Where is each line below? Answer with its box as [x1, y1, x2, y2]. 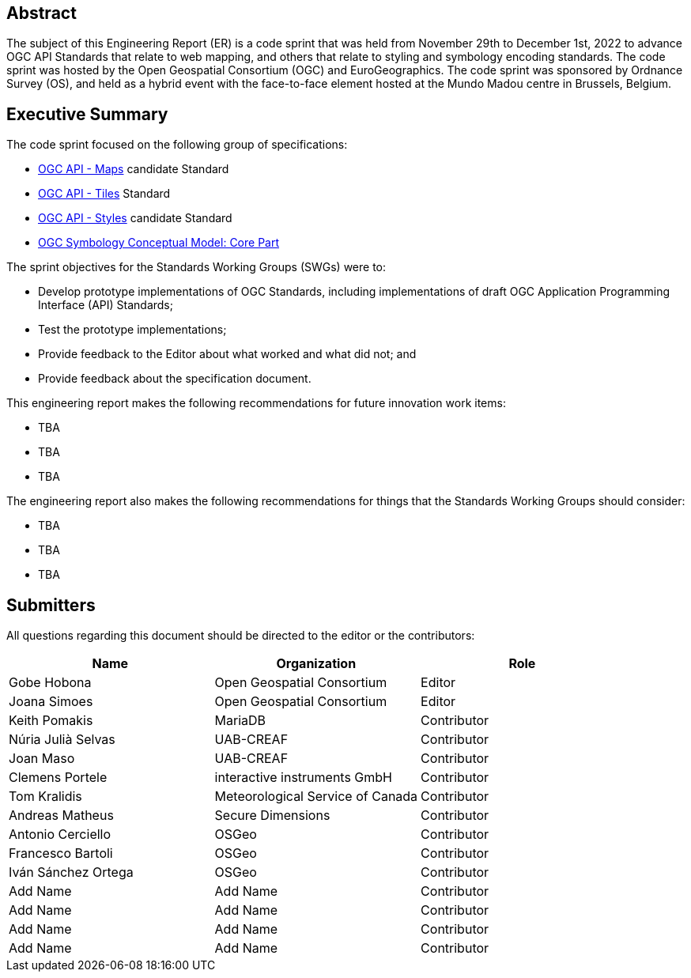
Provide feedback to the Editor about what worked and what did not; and [38, 347, 417, 361]
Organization [276, 655, 357, 672]
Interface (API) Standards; [38, 298, 173, 312]
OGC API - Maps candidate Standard [38, 162, 229, 176]
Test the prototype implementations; [38, 323, 227, 337]
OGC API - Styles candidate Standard [38, 211, 232, 225]
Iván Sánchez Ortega [9, 864, 134, 881]
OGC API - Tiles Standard [38, 187, 171, 201]
